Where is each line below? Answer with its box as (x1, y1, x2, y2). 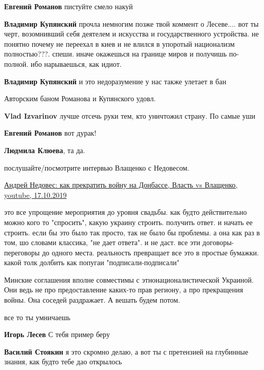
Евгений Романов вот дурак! (4, 127, 97, 138)
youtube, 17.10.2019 (4, 189, 67, 200)
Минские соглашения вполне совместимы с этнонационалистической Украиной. (4, 274, 254, 285)
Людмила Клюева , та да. (4, 144, 85, 155)
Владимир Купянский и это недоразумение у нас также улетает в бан (4, 76, 227, 86)
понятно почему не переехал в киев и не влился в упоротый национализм (4, 38, 235, 49)
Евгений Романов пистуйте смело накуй (4, 1, 133, 11)
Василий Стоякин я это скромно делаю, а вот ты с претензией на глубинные (4, 346, 249, 357)
